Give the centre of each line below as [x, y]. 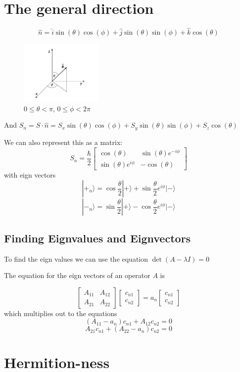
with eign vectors [30, 174]
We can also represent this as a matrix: [63, 142]
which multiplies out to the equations [61, 313]
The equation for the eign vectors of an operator [77, 275]
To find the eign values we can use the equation [76, 258]
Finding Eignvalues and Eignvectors [97, 238]
